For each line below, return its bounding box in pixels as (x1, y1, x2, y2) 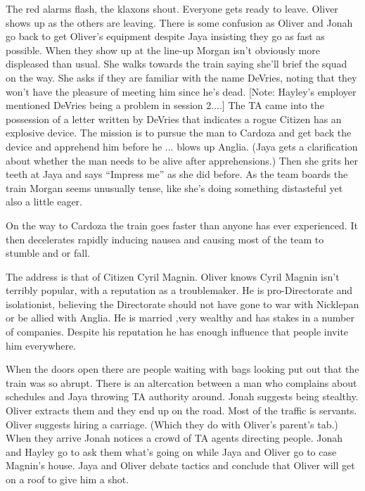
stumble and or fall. (6, 245, 90, 260)
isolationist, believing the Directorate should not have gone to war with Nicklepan (6, 296, 359, 311)
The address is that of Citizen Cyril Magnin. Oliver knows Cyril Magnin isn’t (6, 269, 340, 283)
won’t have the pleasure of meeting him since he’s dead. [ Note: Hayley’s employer (6, 84, 357, 98)
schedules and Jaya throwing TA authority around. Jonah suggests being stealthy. (6, 389, 359, 404)
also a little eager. (6, 194, 82, 209)
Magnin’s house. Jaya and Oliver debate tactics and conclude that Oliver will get (6, 458, 355, 473)
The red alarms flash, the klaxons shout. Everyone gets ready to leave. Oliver (6, 1, 338, 15)
